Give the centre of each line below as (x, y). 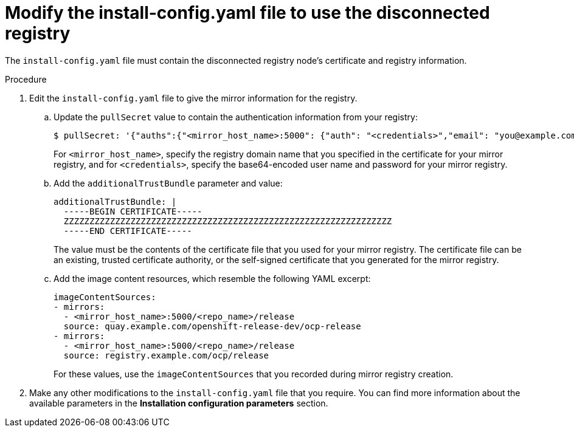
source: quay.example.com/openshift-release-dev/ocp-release (212, 326)
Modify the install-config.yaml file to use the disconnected (247, 13)
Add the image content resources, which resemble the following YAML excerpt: (212, 278)
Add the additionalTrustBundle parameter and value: (168, 183)
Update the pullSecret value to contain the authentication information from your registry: (236, 117)
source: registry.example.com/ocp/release (166, 355)
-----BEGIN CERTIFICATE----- (133, 211)
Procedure (26, 79)
